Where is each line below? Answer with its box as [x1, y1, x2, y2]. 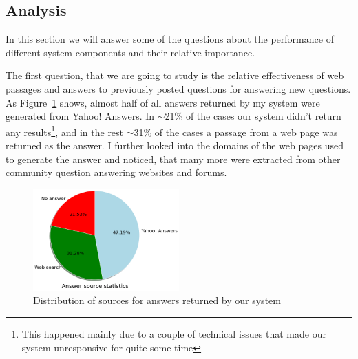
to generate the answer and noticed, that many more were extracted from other [6, 151, 341, 166]
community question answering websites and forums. [6, 165, 227, 179]
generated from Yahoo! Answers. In [6, 109, 155, 123]
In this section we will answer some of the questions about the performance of [6, 32, 334, 46]
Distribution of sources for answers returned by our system [33, 293, 281, 307]
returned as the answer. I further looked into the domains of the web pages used [6, 138, 344, 153]
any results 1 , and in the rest [6, 122, 124, 139]
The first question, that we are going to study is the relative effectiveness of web [6, 68, 344, 83]
